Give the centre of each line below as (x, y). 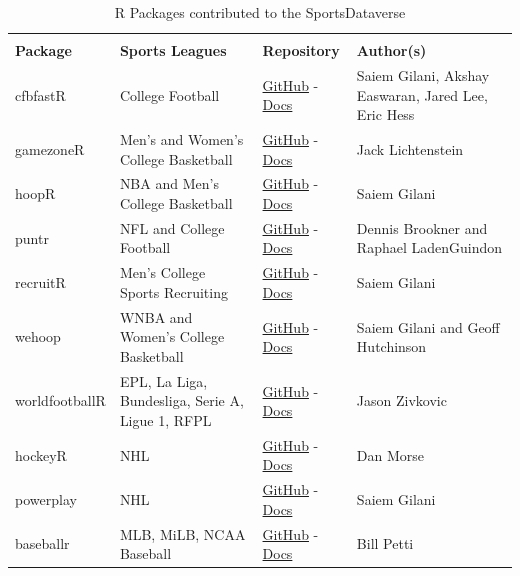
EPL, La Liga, (163, 380)
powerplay (46, 499)
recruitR (40, 282)
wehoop (38, 336)
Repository (301, 50)
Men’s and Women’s (181, 138)
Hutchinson (391, 346)
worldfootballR (60, 400)
